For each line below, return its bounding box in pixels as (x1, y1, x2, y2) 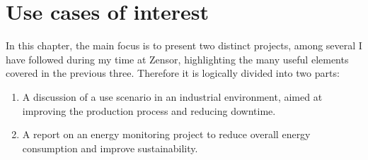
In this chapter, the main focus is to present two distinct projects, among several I (6, 38, 362, 53)
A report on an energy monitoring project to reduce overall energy (22, 127, 311, 142)
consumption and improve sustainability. (22, 140, 198, 155)
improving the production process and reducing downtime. (22, 103, 276, 118)
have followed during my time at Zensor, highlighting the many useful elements (6, 51, 349, 66)
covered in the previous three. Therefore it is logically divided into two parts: (6, 66, 340, 80)
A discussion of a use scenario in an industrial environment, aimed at (22, 89, 323, 104)
